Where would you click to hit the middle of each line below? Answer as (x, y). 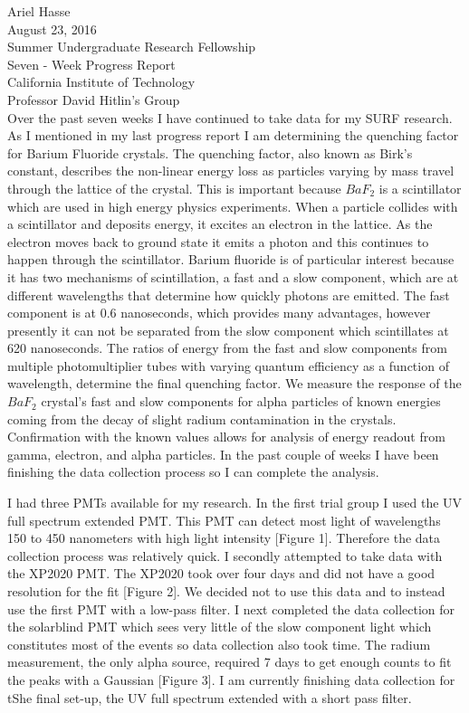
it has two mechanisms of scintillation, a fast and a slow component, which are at (233, 276)
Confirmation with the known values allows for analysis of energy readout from (226, 437)
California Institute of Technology (101, 82)
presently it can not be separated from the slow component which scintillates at (228, 330)
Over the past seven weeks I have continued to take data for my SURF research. (230, 117)
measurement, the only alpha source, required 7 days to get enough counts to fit (230, 662)
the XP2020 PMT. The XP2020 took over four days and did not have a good (221, 573)
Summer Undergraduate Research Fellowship (132, 47)
